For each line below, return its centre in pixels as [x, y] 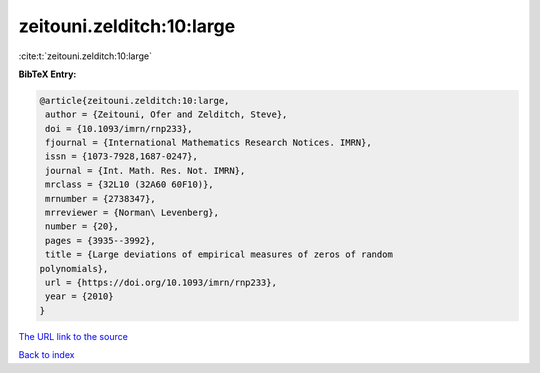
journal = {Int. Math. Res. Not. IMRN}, [145, 170]
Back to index [46, 355]
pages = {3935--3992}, [101, 240]
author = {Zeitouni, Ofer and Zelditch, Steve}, [166, 114]
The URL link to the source [73, 336]
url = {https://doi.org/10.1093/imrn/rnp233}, [161, 282]
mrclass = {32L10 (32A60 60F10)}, [129, 184]
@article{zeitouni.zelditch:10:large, [134, 100]
